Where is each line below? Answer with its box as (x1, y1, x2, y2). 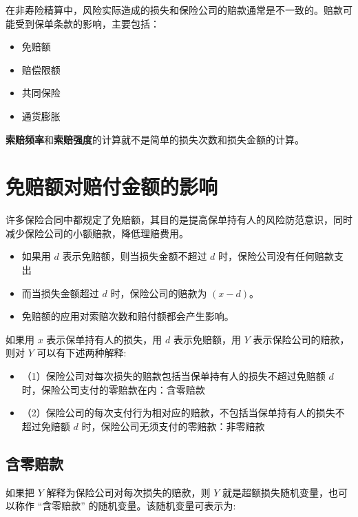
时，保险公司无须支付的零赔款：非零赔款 (81, 418, 265, 433)
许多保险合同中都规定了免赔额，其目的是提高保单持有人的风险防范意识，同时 (6, 212, 352, 227)
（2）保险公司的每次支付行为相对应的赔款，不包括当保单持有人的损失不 (21, 405, 345, 420)
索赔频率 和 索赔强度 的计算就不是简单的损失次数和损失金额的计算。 (6, 132, 304, 146)
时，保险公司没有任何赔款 (218, 249, 335, 263)
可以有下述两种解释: (36, 345, 127, 360)
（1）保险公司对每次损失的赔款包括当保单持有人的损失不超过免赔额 (21, 369, 326, 383)
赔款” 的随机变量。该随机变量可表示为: (61, 498, 236, 513)
